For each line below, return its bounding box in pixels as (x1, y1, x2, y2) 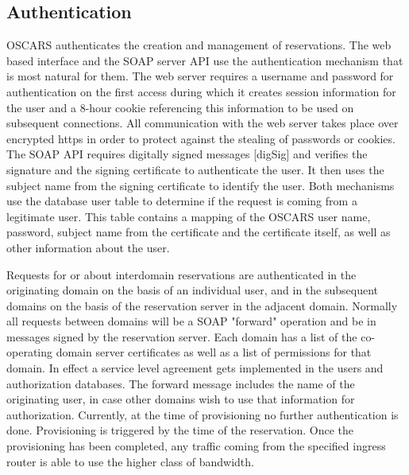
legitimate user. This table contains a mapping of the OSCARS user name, (6, 208, 371, 224)
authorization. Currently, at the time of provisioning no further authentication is (6, 406, 399, 422)
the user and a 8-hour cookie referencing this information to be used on (6, 99, 354, 115)
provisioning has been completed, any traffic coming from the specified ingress (6, 438, 386, 454)
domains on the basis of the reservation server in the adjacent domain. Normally (6, 297, 398, 313)
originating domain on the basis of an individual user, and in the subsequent (6, 282, 378, 298)
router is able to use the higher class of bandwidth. (6, 453, 254, 469)
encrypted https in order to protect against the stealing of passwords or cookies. (6, 130, 395, 146)
